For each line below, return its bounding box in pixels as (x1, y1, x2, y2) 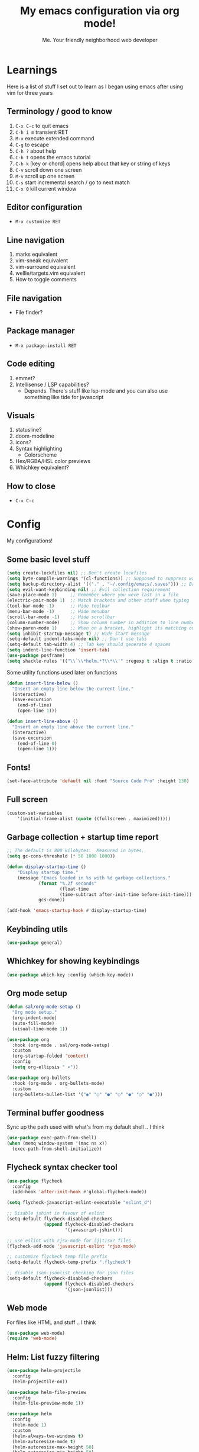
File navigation (6, 293, 63, 303)
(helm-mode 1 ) (12, 1422, 47, 1428)
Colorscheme (24, 451, 57, 458)
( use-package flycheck (6, 1178, 63, 1184)
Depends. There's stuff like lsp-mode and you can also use (24, 387, 168, 394)
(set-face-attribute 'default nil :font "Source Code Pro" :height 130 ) (6, 778, 190, 784)
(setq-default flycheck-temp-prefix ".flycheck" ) (6, 1260, 132, 1265)
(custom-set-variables (6, 810, 63, 816)
